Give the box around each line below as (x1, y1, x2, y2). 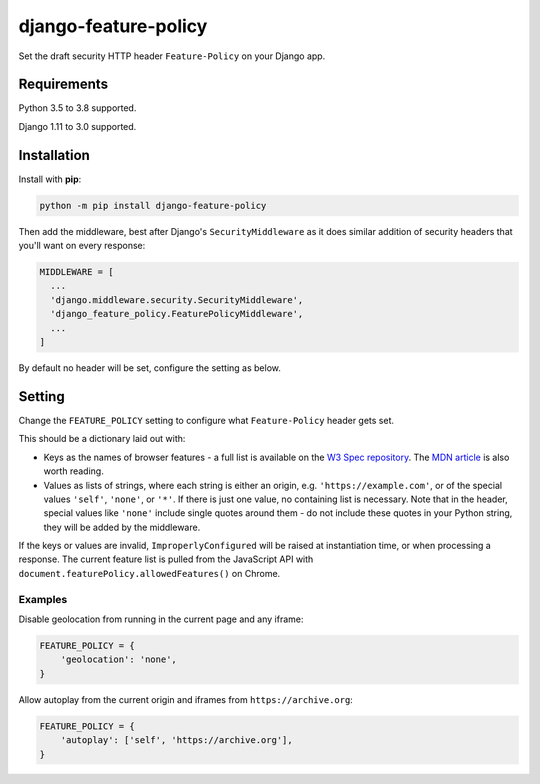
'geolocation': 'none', (60, 654, 177, 665)
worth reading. (43, 465, 104, 477)
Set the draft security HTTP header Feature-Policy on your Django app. (18, 50, 326, 62)
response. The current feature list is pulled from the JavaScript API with (18, 553, 314, 565)
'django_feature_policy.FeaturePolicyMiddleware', (50, 308, 304, 320)
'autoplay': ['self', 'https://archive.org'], (60, 735, 294, 746)
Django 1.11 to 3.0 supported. (18, 120, 137, 132)
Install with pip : (18, 173, 82, 185)
